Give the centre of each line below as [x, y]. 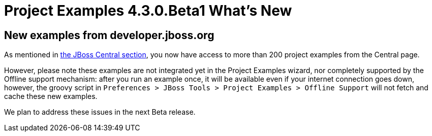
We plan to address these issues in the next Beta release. [100, 112]
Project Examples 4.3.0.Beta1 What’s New [148, 11]
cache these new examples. [51, 96]
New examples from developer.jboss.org [109, 35]
